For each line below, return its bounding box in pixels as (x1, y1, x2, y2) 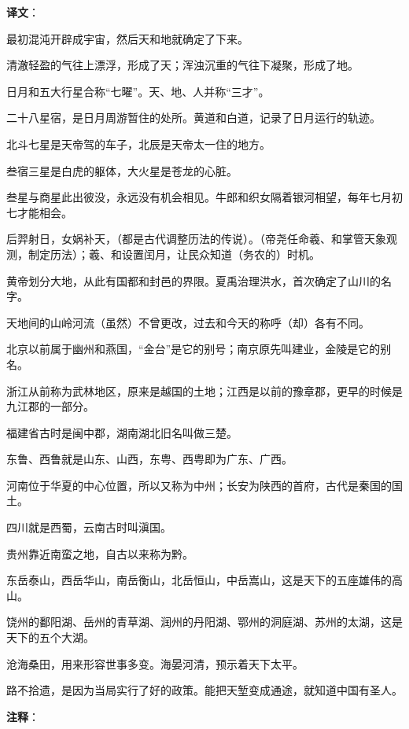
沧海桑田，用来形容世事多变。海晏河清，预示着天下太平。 (6, 655, 304, 672)
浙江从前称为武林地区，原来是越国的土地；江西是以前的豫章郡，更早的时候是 (6, 382, 403, 399)
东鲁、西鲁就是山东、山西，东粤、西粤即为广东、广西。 (6, 451, 293, 467)
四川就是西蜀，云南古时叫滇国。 (6, 519, 171, 536)
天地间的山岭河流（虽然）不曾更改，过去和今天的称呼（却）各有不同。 (6, 314, 370, 330)
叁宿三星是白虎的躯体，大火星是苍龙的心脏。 (6, 162, 238, 179)
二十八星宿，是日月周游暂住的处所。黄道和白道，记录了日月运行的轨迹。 (6, 109, 381, 126)
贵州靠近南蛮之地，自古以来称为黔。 (6, 545, 193, 561)
